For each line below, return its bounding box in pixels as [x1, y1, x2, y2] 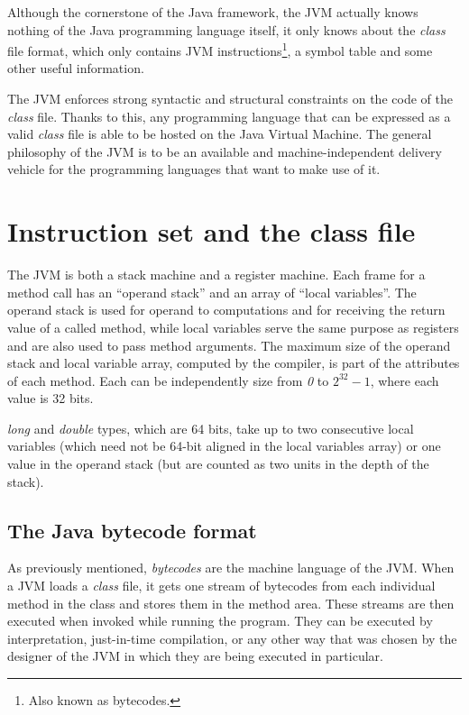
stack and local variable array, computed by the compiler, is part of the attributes [7, 353, 460, 372]
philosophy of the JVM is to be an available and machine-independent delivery [7, 142, 442, 160]
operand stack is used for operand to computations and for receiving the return [7, 300, 446, 319]
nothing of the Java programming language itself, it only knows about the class [7, 20, 446, 39]
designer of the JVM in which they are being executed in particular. [7, 646, 383, 665]
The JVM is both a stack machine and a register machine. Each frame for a [7, 265, 426, 284]
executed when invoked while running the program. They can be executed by [7, 611, 433, 630]
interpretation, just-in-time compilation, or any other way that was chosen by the [7, 628, 457, 647]
